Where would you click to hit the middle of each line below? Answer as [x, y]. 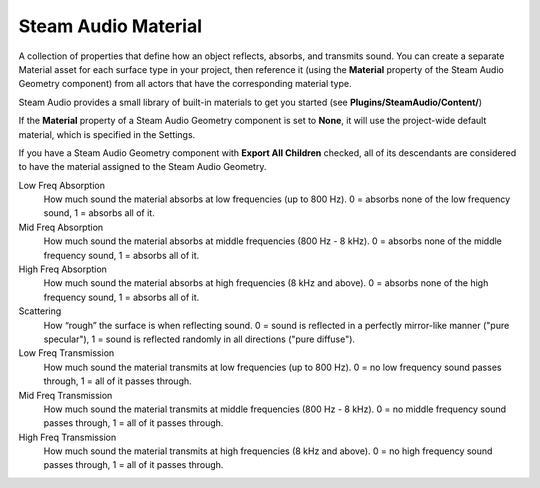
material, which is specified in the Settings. [107, 134]
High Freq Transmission [67, 437]
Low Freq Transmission [66, 353]
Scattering [40, 311]
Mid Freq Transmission [65, 395]
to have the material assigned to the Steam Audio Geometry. [142, 167]
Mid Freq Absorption [61, 227]
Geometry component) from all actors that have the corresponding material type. [185, 84]
